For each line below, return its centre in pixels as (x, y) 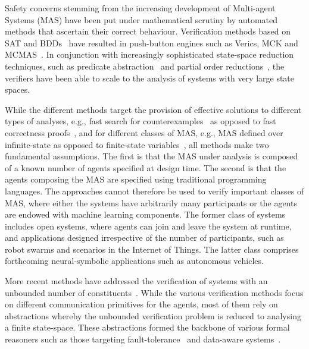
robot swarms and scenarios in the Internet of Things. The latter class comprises (152, 249)
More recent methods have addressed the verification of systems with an (136, 281)
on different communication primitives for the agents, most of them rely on (141, 304)
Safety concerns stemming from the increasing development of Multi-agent (140, 8)
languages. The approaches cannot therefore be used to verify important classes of (154, 191)
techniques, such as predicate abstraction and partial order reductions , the (145, 66)
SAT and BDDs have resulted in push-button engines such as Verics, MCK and (152, 43)
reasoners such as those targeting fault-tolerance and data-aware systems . (143, 339)
